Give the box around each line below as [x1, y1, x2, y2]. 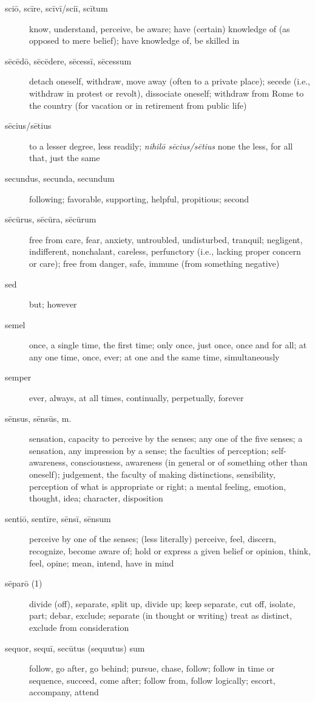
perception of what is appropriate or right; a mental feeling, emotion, [29, 480, 286, 492]
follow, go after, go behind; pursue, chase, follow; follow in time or [29, 662, 275, 675]
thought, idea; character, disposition [29, 492, 163, 504]
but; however [29, 298, 77, 311]
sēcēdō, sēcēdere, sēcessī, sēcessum [5, 54, 132, 67]
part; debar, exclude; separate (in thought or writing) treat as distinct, [29, 609, 292, 622]
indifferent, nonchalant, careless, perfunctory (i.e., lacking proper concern [29, 245, 301, 258]
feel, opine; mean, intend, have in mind [29, 556, 174, 569]
